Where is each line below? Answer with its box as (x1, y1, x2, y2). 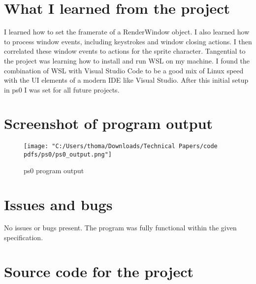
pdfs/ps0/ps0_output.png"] (24, 151, 112, 158)
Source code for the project (4, 261, 194, 281)
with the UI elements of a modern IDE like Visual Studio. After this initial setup (4, 75, 249, 85)
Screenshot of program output (4, 113, 213, 133)
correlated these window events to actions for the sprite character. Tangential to (4, 46, 246, 56)
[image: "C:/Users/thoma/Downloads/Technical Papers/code (24, 143, 218, 150)
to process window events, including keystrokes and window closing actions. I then (4, 36, 252, 46)
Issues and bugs (4, 194, 113, 214)
